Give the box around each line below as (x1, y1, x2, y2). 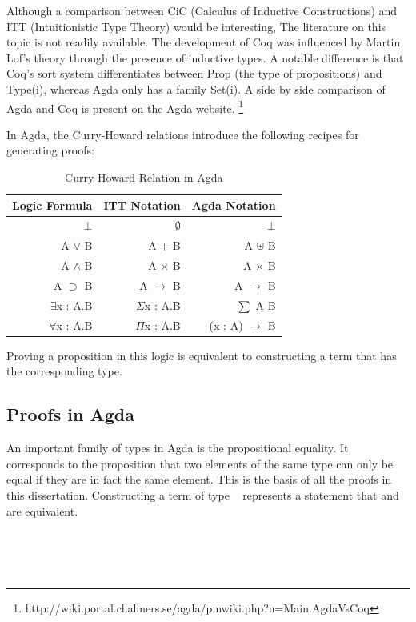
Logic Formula (12, 196, 93, 213)
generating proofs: (6, 142, 94, 159)
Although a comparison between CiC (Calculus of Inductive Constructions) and (6, 2, 398, 18)
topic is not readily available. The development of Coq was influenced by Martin (6, 34, 401, 50)
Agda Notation (191, 196, 276, 213)
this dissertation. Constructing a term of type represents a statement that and (6, 486, 399, 503)
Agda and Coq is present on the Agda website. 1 (6, 97, 244, 116)
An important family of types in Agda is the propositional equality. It (6, 439, 349, 456)
